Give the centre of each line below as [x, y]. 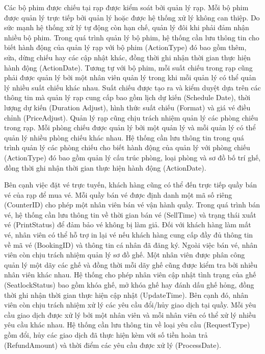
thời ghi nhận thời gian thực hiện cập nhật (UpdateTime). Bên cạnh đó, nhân [126, 294]
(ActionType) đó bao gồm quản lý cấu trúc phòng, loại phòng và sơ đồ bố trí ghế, [132, 157]
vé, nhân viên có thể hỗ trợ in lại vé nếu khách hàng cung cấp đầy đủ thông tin [129, 235]
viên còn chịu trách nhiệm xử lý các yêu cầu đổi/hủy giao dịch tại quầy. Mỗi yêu [130, 305]
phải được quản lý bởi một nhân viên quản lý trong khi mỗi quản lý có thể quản [130, 77]
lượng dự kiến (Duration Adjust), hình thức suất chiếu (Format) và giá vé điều [127, 107]
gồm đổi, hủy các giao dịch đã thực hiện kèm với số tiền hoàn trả [106, 335]
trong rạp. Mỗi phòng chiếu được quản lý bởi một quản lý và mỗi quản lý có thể [130, 127]
